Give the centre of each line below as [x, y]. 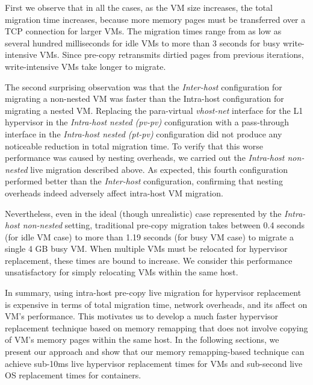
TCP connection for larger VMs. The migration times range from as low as [143, 31]
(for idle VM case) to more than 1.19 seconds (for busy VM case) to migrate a [149, 236]
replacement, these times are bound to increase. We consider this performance [149, 260]
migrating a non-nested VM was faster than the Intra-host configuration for [144, 99]
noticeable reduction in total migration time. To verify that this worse [134, 146]
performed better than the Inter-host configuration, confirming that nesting [144, 181]
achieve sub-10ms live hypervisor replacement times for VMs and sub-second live [154, 363]
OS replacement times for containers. [73, 375]
